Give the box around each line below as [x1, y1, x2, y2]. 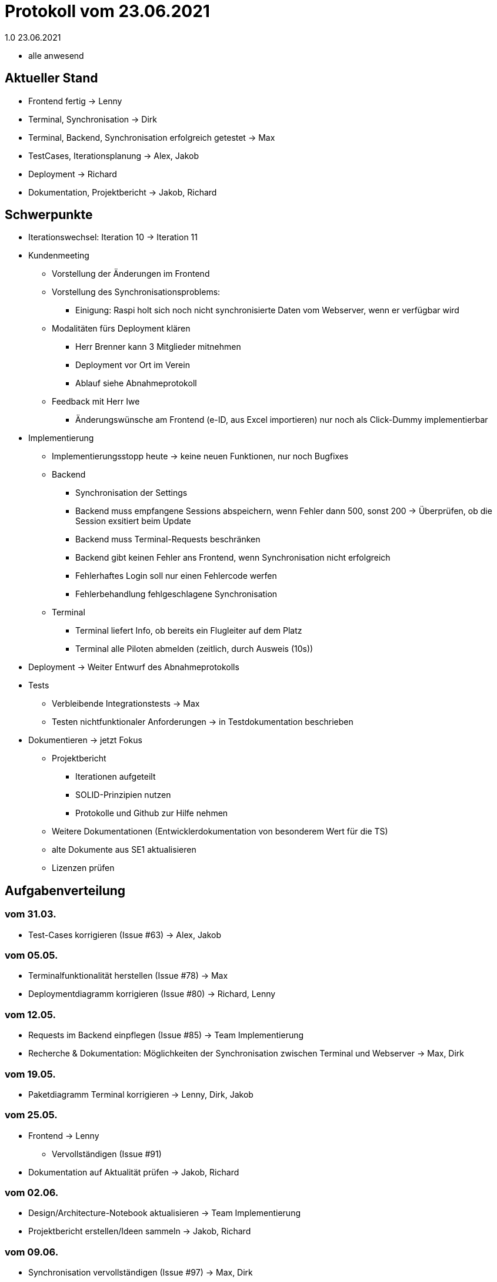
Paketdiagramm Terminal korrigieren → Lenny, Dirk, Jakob [28, 1089, 253, 1099]
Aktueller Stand [5, 71, 98, 86]
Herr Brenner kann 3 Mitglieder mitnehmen [75, 342, 241, 352]
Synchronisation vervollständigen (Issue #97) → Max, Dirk [28, 1267, 253, 1278]
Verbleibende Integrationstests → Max [52, 698, 200, 709]
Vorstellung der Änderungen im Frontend [52, 269, 210, 279]
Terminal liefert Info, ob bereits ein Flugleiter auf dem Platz [75, 625, 302, 636]
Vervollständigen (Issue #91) [52, 1148, 162, 1159]
